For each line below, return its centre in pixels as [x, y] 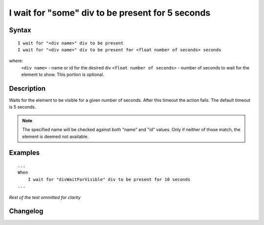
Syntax [20, 30]
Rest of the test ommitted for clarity [45, 197]
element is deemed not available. [55, 136]
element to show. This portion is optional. [63, 75]
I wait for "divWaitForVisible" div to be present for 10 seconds [109, 179]
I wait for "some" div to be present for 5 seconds [110, 13]
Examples [24, 153]
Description [27, 88]
